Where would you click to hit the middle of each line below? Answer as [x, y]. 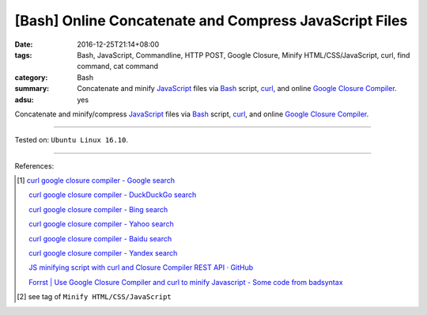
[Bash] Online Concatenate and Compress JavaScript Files [211, 21]
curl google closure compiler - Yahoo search [101, 224]
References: [34, 165]
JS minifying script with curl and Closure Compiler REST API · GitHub [141, 268]
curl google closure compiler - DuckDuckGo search [113, 195]
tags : [23, 55]
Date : [24, 44]
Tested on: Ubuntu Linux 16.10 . [72, 140]
